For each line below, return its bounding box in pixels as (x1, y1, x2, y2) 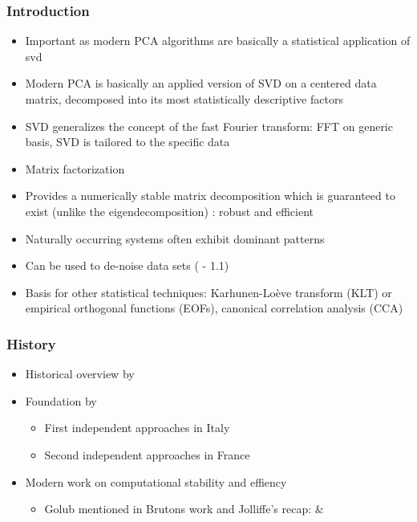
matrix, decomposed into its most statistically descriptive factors (25, 91, 343, 107)
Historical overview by (25, 365, 135, 382)
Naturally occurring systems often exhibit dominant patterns (25, 230, 325, 247)
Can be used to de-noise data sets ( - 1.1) (25, 257, 229, 274)
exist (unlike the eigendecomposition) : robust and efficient (25, 202, 314, 219)
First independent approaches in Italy (44, 419, 230, 436)
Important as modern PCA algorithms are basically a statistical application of (25, 32, 411, 49)
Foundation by (25, 392, 97, 409)
